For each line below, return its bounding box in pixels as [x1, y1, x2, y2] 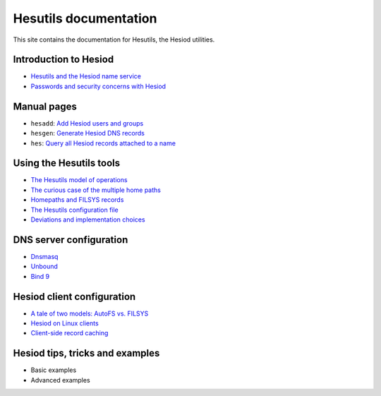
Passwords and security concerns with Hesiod [30, 82, 166, 90]
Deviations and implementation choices [30, 215, 145, 224]
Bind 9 [30, 272, 50, 280]
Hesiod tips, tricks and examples [13, 347, 160, 359]
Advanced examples [30, 376, 91, 384]
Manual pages [13, 100, 77, 112]
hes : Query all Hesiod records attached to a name [30, 138, 176, 148]
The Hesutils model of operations [30, 176, 128, 184]
